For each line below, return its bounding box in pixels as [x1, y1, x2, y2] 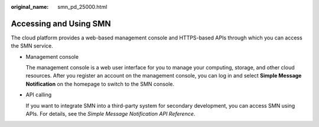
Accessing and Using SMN [11, 18, 111, 29]
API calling [25, 91, 52, 98]
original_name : [11, 4, 49, 10]
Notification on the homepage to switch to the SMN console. [25, 80, 174, 88]
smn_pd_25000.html [57, 4, 108, 10]
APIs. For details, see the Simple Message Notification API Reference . [25, 111, 196, 118]
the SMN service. [11, 42, 53, 49]
